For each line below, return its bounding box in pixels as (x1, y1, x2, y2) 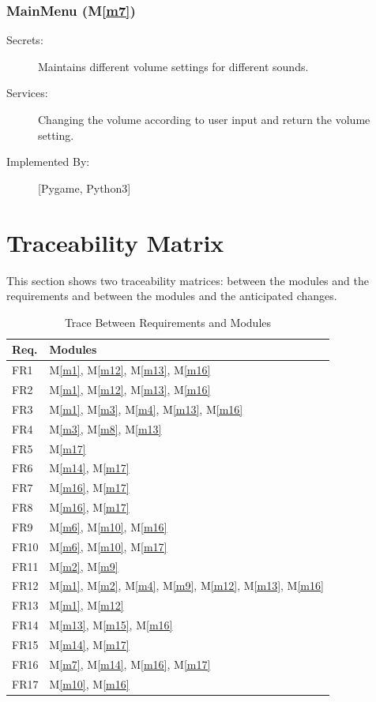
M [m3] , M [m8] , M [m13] (49, 420, 162, 437)
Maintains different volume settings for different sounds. (38, 58, 309, 74)
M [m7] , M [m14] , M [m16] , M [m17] (49, 655, 211, 672)
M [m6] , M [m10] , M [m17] (49, 538, 167, 554)
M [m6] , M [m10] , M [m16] (49, 518, 167, 535)
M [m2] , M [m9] (49, 557, 118, 574)
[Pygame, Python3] (38, 179, 131, 196)
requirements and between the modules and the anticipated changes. (6, 287, 337, 304)
